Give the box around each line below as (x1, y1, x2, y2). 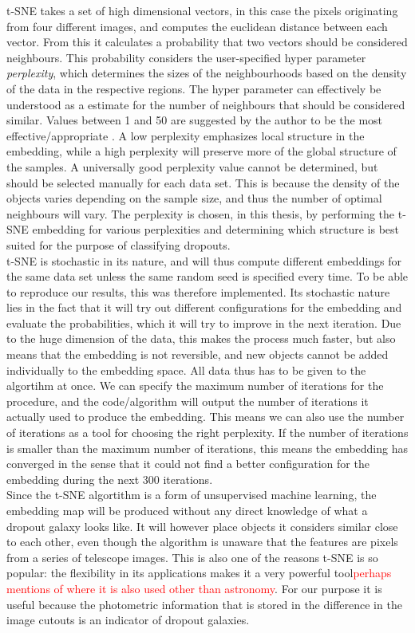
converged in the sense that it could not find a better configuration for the (6, 455, 370, 472)
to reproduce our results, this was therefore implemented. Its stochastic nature (6, 283, 390, 300)
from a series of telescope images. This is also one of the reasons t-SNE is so (6, 548, 378, 565)
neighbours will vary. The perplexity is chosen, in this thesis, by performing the (6, 205, 395, 222)
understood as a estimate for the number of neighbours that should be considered (6, 96, 405, 112)
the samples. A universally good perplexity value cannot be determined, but (6, 158, 378, 175)
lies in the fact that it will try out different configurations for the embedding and (6, 299, 402, 316)
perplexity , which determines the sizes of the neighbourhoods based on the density (6, 65, 407, 81)
